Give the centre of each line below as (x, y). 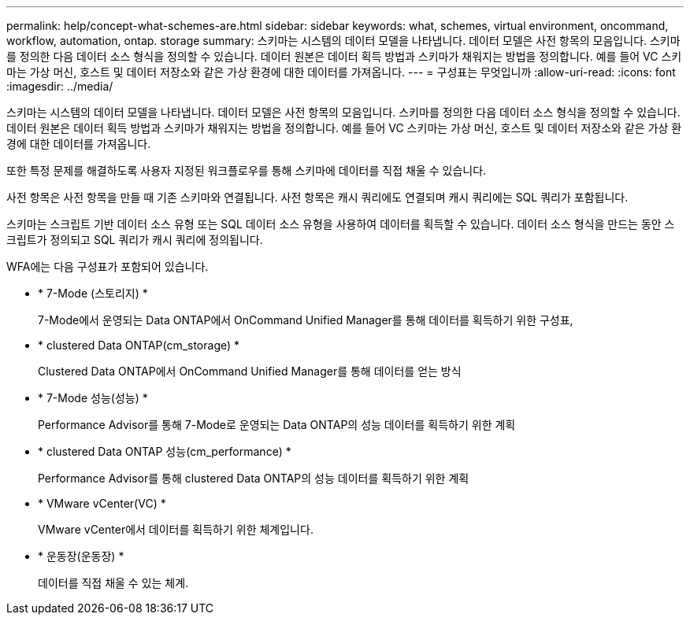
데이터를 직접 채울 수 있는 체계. (113, 583)
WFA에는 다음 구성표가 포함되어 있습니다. (108, 266)
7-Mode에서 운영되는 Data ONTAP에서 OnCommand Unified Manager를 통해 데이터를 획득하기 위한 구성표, (306, 320)
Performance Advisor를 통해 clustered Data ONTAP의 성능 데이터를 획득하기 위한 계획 (254, 478)
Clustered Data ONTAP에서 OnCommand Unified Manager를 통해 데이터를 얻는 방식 (250, 371)
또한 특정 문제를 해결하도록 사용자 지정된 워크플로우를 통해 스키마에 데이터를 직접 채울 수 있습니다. (247, 170)
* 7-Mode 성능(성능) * (93, 398)
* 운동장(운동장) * (81, 556)
